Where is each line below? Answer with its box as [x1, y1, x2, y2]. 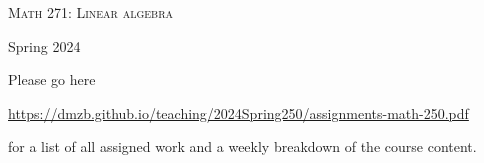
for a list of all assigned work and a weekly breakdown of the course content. [8, 136, 477, 157]
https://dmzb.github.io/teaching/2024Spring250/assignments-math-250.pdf [8, 102, 469, 123]
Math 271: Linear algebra [8, 2, 173, 22]
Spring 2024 [8, 35, 81, 56]
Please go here [8, 69, 96, 90]
